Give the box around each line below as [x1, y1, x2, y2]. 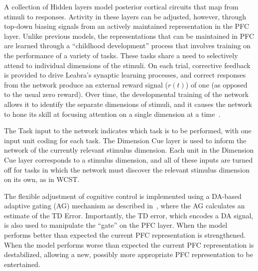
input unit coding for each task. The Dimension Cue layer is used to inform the [4, 135, 247, 145]
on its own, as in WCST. [4, 174, 80, 184]
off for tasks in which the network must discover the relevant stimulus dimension [4, 164, 250, 175]
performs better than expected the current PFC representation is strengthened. [4, 230, 246, 240]
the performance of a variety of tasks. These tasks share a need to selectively [4, 50, 238, 60]
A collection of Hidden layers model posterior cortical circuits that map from [4, 1, 239, 11]
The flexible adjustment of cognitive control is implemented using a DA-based [4, 190, 242, 201]
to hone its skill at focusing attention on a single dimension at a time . [4, 108, 221, 119]
